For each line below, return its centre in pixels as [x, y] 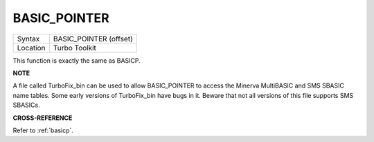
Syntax [28, 39]
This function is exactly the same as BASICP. [77, 60]
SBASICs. [27, 105]
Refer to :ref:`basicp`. [43, 130]
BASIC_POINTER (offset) [93, 39]
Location [31, 48]
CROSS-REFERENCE [43, 118]
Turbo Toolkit [75, 48]
